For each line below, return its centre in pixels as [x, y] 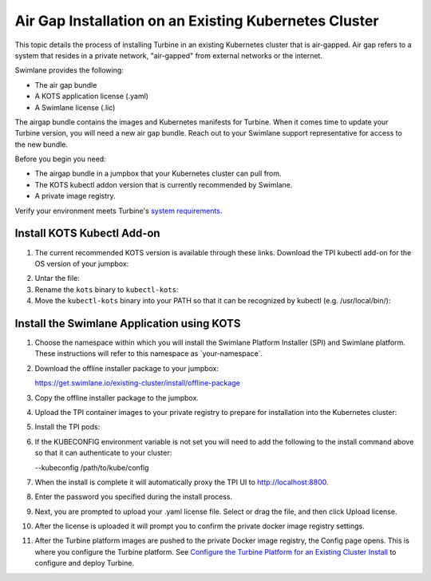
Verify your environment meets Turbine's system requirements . [119, 211]
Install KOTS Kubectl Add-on [87, 233]
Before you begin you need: [61, 159]
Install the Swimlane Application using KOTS [128, 323]
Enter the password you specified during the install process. [134, 497]
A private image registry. [75, 196]
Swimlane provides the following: [69, 70]
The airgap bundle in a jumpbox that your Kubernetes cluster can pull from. [158, 174]
